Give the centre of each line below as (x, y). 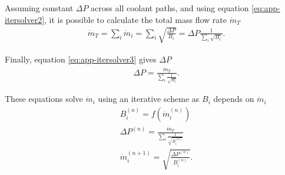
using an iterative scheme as (149, 99)
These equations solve (44, 99)
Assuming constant (39, 8)
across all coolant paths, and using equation (170, 8)
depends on (234, 99)
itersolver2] (25, 19)
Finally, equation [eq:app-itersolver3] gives (81, 59)
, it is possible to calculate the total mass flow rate (135, 19)
